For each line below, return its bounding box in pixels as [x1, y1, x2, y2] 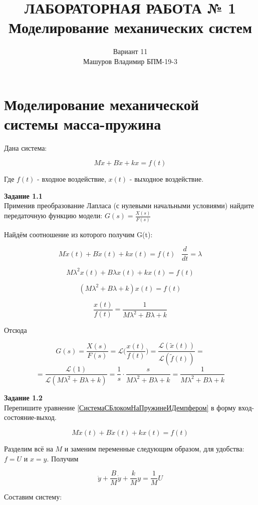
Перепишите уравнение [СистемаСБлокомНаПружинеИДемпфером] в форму [4, 402, 236, 412]
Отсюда [4, 324, 27, 335]
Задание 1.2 [4, 392, 43, 403]
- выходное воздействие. [129, 174, 204, 184]
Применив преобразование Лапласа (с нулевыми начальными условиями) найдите [4, 200, 254, 211]
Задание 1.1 [4, 190, 43, 201]
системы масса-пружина [4, 113, 161, 134]
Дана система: [4, 142, 47, 153]
